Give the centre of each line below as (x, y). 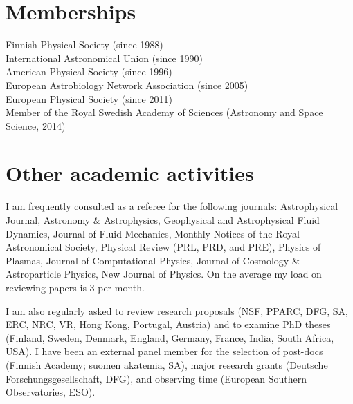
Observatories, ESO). (51, 392)
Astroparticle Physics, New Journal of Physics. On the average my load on (164, 274)
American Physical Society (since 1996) (89, 71)
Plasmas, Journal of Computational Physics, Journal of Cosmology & (153, 260)
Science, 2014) (36, 125)
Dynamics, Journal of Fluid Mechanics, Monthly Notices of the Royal (153, 233)
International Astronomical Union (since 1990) (104, 58)
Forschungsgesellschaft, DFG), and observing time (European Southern (156, 378)
